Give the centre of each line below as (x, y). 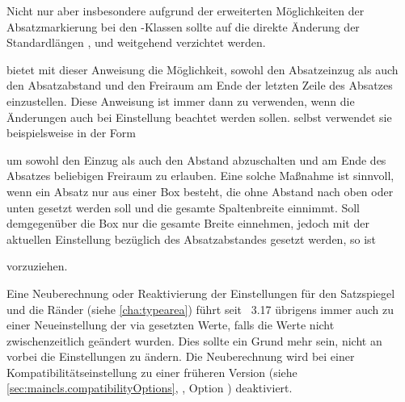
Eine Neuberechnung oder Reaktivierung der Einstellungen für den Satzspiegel (201, 293)
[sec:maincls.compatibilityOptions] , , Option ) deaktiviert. (150, 388)
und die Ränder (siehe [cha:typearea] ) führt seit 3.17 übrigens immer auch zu (200, 309)
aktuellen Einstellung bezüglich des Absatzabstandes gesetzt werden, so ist (191, 239)
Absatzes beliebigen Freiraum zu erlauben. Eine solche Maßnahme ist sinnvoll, (200, 176)
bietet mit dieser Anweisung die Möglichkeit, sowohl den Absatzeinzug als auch (202, 69)
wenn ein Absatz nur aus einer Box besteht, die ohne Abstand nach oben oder (200, 191)
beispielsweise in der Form (71, 133)
